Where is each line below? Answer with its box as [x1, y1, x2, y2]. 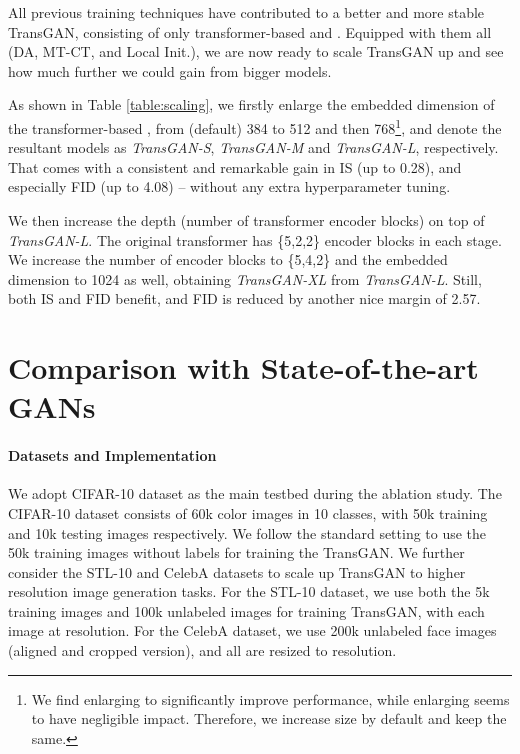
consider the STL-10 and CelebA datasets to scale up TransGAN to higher [8, 561, 466, 582]
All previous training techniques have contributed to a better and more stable [8, 2, 485, 22]
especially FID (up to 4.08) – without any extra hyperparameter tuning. [8, 176, 451, 197]
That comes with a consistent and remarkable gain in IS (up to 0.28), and [8, 156, 462, 177]
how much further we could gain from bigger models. [8, 60, 332, 81]
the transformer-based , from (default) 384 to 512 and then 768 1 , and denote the [8, 114, 502, 138]
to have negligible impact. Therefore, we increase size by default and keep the [31, 708, 507, 729]
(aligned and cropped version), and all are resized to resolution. [8, 640, 397, 661]
